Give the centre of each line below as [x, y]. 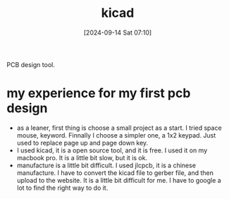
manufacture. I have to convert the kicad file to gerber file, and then [115, 173]
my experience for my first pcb [99, 94]
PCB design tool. [31, 64]
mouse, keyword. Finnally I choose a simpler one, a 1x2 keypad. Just [116, 135]
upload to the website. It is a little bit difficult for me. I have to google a [119, 180]
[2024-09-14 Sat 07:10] [118, 32]
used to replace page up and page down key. [82, 143]
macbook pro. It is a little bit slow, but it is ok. [82, 157]
